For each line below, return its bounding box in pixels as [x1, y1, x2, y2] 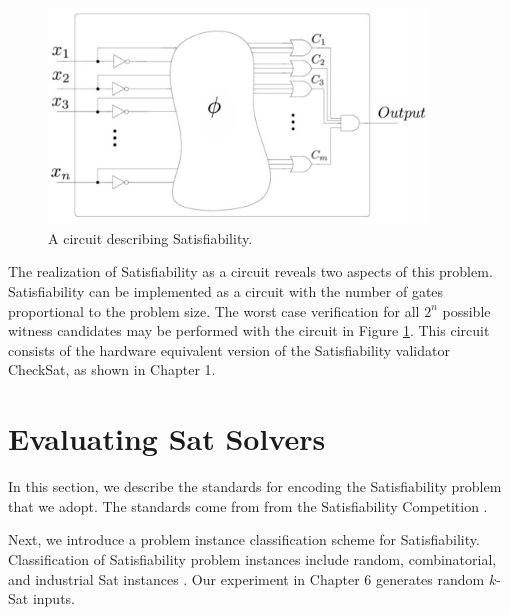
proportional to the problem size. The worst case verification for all [8, 300, 420, 321]
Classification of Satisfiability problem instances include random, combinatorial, [8, 548, 497, 569]
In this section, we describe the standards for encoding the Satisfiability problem [8, 476, 502, 497]
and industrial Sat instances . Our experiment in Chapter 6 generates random [8, 568, 485, 589]
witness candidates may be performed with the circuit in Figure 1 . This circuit [8, 320, 490, 341]
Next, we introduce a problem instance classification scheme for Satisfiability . [8, 529, 480, 550]
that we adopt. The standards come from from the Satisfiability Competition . [8, 495, 488, 516]
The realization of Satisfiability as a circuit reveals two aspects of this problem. [8, 261, 493, 282]
